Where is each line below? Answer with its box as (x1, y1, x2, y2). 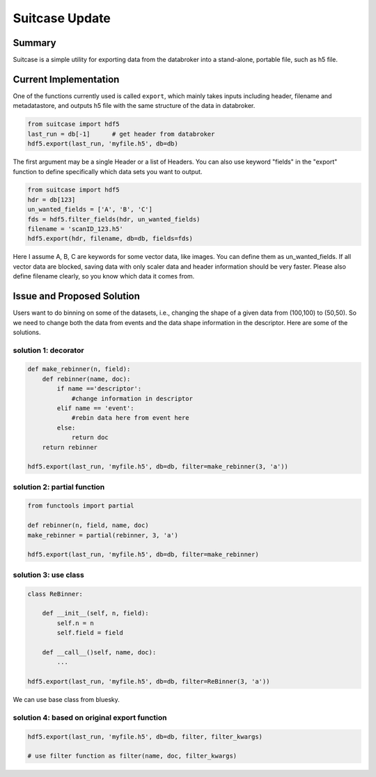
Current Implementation (13, 73, 120, 85)
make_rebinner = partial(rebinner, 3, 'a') (27, 531, 179, 539)
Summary (13, 37, 56, 49)
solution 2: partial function (13, 482, 105, 492)
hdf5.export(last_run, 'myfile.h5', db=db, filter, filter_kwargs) (27, 732, 263, 741)
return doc (71, 434, 109, 441)
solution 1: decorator (13, 345, 84, 355)
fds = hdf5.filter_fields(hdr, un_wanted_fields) (27, 215, 201, 223)
